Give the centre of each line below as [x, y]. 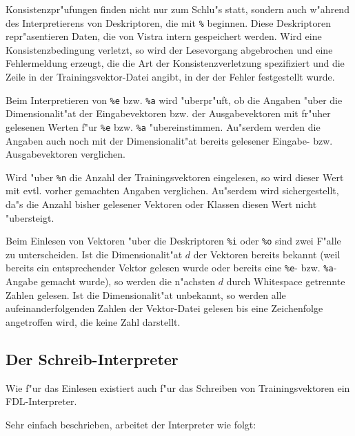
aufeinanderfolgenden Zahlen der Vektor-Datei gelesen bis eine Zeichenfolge [164, 308]
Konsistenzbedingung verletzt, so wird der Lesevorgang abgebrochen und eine [169, 49]
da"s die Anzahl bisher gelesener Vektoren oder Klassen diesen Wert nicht [161, 204]
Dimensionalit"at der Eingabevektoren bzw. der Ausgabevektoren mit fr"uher [168, 113]
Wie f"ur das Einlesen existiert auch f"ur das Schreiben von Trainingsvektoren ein [178, 387]
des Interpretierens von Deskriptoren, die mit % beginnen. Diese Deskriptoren [168, 22]
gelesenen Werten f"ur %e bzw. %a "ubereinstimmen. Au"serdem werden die [163, 126]
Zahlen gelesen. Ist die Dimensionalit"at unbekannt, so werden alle [146, 294]
